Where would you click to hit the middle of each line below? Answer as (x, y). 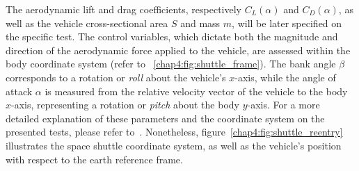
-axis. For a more (284, 105)
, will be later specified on (287, 23)
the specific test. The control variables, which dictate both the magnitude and (172, 36)
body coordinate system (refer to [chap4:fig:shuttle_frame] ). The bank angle (171, 64)
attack (19, 91)
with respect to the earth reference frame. (94, 159)
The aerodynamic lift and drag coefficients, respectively (123, 9)
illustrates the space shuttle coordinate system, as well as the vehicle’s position (174, 145)
